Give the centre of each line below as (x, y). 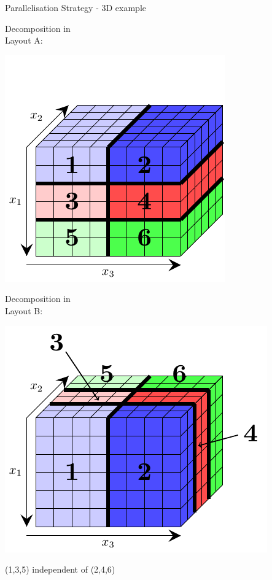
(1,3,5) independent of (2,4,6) (60, 569)
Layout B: (24, 310)
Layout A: (24, 40)
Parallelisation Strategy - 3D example (76, 7)
